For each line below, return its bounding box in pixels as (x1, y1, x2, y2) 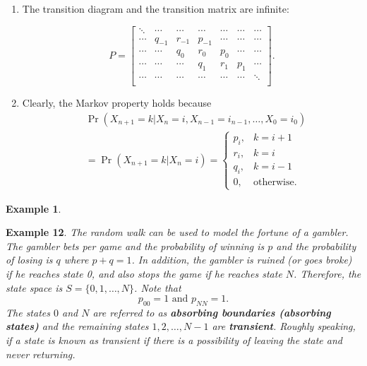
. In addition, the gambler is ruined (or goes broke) (131, 252, 352, 267)
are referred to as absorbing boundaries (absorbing (92, 305, 331, 319)
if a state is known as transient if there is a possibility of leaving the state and (6, 333, 342, 348)
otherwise (253, 177, 294, 188)
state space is (6, 280, 63, 295)
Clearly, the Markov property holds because (22, 95, 212, 110)
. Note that (134, 280, 181, 295)
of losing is (6, 252, 53, 267)
